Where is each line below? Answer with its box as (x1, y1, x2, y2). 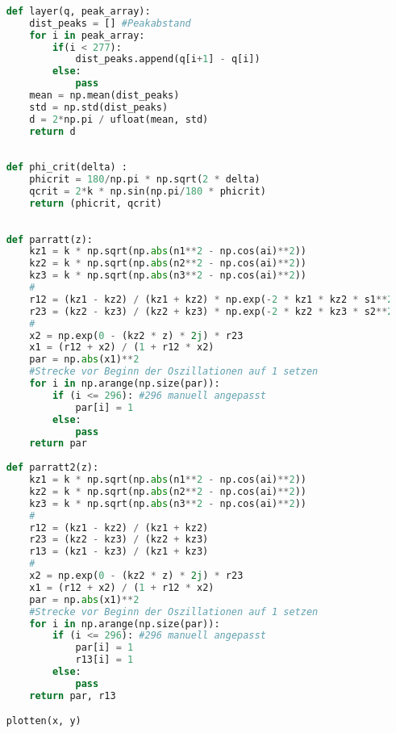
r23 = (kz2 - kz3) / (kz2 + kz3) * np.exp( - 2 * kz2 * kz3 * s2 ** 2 (29, 305, 394, 317)
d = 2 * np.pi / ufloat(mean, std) (29, 113, 209, 125)
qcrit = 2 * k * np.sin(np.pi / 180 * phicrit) (29, 186, 266, 197)
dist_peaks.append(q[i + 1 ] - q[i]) (75, 53, 261, 65)
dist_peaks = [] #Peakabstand (29, 17, 191, 29)
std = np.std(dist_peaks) (29, 101, 169, 113)
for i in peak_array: (29, 29, 145, 41)
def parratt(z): (6, 233, 94, 245)
